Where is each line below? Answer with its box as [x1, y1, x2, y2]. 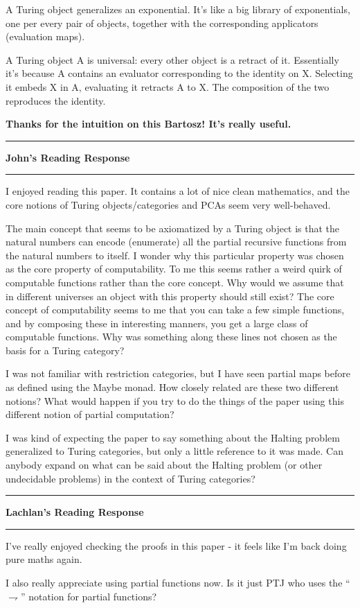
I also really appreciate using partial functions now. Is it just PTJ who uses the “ [6, 575, 350, 589]
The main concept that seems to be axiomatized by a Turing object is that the [6, 220, 340, 235]
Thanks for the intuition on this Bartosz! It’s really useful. [6, 116, 291, 131]
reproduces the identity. [6, 93, 106, 107]
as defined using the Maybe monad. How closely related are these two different [6, 380, 339, 394]
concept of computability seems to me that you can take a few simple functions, [6, 302, 345, 317]
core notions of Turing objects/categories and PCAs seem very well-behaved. [6, 197, 331, 211]
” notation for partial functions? [20, 589, 157, 603]
